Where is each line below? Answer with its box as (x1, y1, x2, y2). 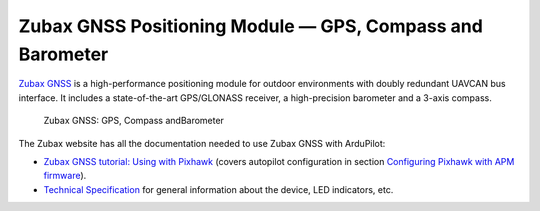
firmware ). (43, 170, 87, 182)
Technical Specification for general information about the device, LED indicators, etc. (43, 183, 394, 195)
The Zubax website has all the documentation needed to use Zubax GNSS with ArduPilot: (18, 137, 386, 149)
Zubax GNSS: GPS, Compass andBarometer (43, 115, 225, 127)
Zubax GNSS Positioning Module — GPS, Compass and (18, 15, 484, 37)
